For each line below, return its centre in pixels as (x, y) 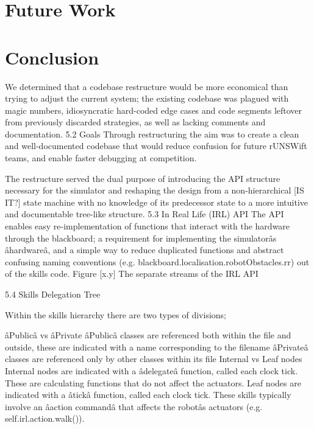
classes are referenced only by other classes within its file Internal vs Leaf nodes (154, 359)
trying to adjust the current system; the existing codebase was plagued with (147, 98)
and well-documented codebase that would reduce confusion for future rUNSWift (156, 146)
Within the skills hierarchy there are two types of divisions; (116, 314)
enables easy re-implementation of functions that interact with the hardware (148, 226)
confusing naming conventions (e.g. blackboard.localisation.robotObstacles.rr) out (157, 261)
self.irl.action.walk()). (45, 418)
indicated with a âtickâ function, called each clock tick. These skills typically (148, 395)
